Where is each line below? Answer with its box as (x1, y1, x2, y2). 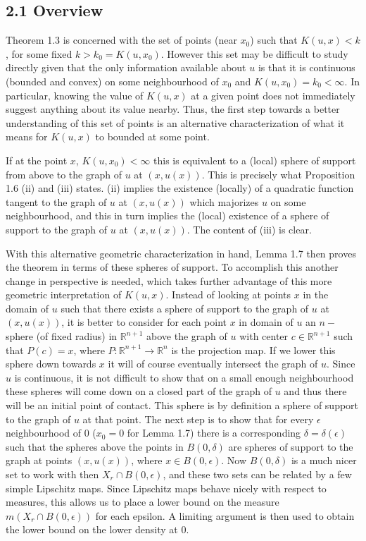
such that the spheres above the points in (6, 439, 184, 454)
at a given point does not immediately (191, 87, 355, 102)
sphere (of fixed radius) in (6, 329, 118, 344)
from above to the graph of (6, 166, 122, 181)
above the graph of (146, 329, 227, 344)
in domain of (239, 315, 294, 329)
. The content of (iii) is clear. (187, 221, 312, 236)
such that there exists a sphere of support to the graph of (61, 300, 309, 315)
